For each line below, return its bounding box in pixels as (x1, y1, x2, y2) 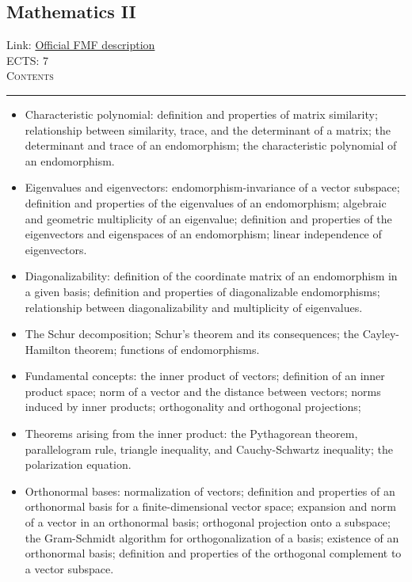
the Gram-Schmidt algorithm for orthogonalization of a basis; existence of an (25, 529, 399, 546)
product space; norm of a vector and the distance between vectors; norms (25, 382, 381, 399)
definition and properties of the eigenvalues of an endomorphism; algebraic (25, 194, 387, 211)
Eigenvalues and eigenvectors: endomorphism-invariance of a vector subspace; (25, 179, 400, 196)
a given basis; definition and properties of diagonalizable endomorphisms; (25, 283, 380, 299)
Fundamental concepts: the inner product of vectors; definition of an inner (25, 367, 385, 384)
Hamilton (25, 340, 71, 357)
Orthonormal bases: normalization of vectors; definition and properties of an (25, 482, 395, 499)
